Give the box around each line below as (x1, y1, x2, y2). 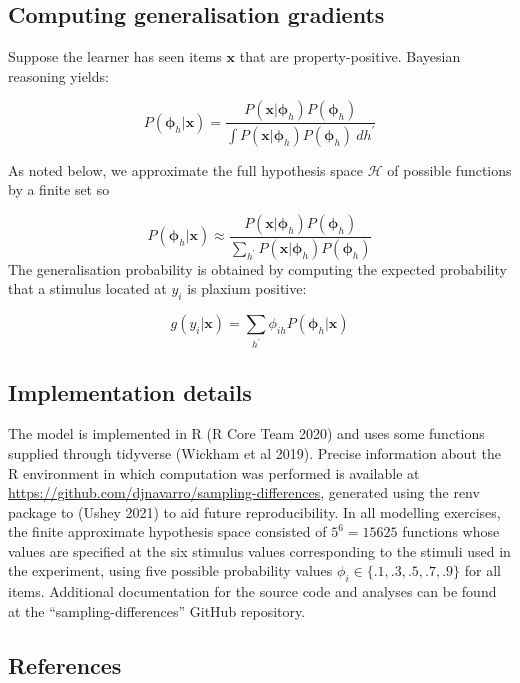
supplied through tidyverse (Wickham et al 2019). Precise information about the (8, 442, 501, 463)
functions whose (402, 521, 500, 542)
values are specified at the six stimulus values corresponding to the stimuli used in (8, 540, 511, 561)
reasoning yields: (8, 65, 109, 86)
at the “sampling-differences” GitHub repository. (8, 600, 306, 621)
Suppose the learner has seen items (8, 46, 222, 67)
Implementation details (8, 376, 252, 407)
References (8, 649, 122, 680)
